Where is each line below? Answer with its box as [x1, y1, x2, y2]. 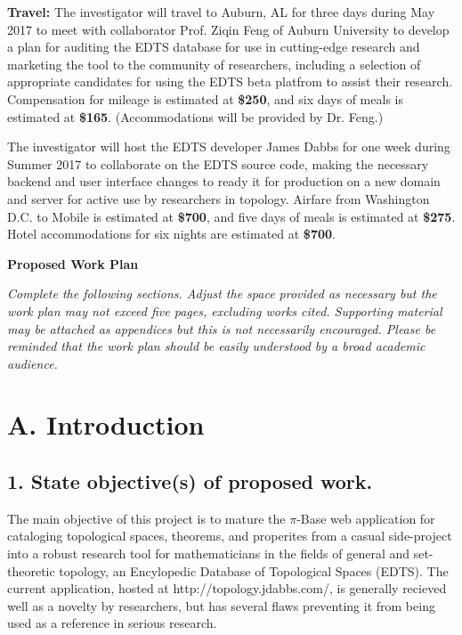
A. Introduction [7, 406, 205, 443]
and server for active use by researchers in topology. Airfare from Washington [7, 189, 430, 208]
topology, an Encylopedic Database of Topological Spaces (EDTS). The [59, 561, 449, 580]
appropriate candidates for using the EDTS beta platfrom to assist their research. [7, 72, 453, 91]
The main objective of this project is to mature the [7, 509, 286, 527]
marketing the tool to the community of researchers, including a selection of [7, 54, 421, 73]
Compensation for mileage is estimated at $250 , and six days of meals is [7, 89, 403, 108]
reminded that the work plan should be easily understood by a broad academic [7, 337, 426, 355]
